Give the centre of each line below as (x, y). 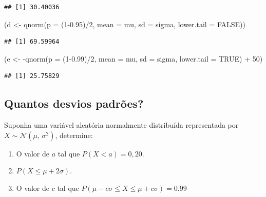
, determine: (74, 135)
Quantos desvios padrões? (74, 103)
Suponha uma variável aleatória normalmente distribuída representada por (121, 125)
